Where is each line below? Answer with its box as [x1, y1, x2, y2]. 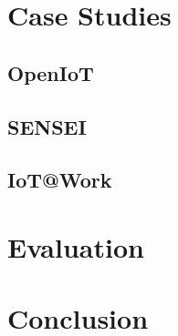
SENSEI [7, 112, 87, 140]
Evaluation [7, 228, 144, 265]
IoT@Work [7, 166, 112, 194]
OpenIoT [7, 58, 94, 87]
